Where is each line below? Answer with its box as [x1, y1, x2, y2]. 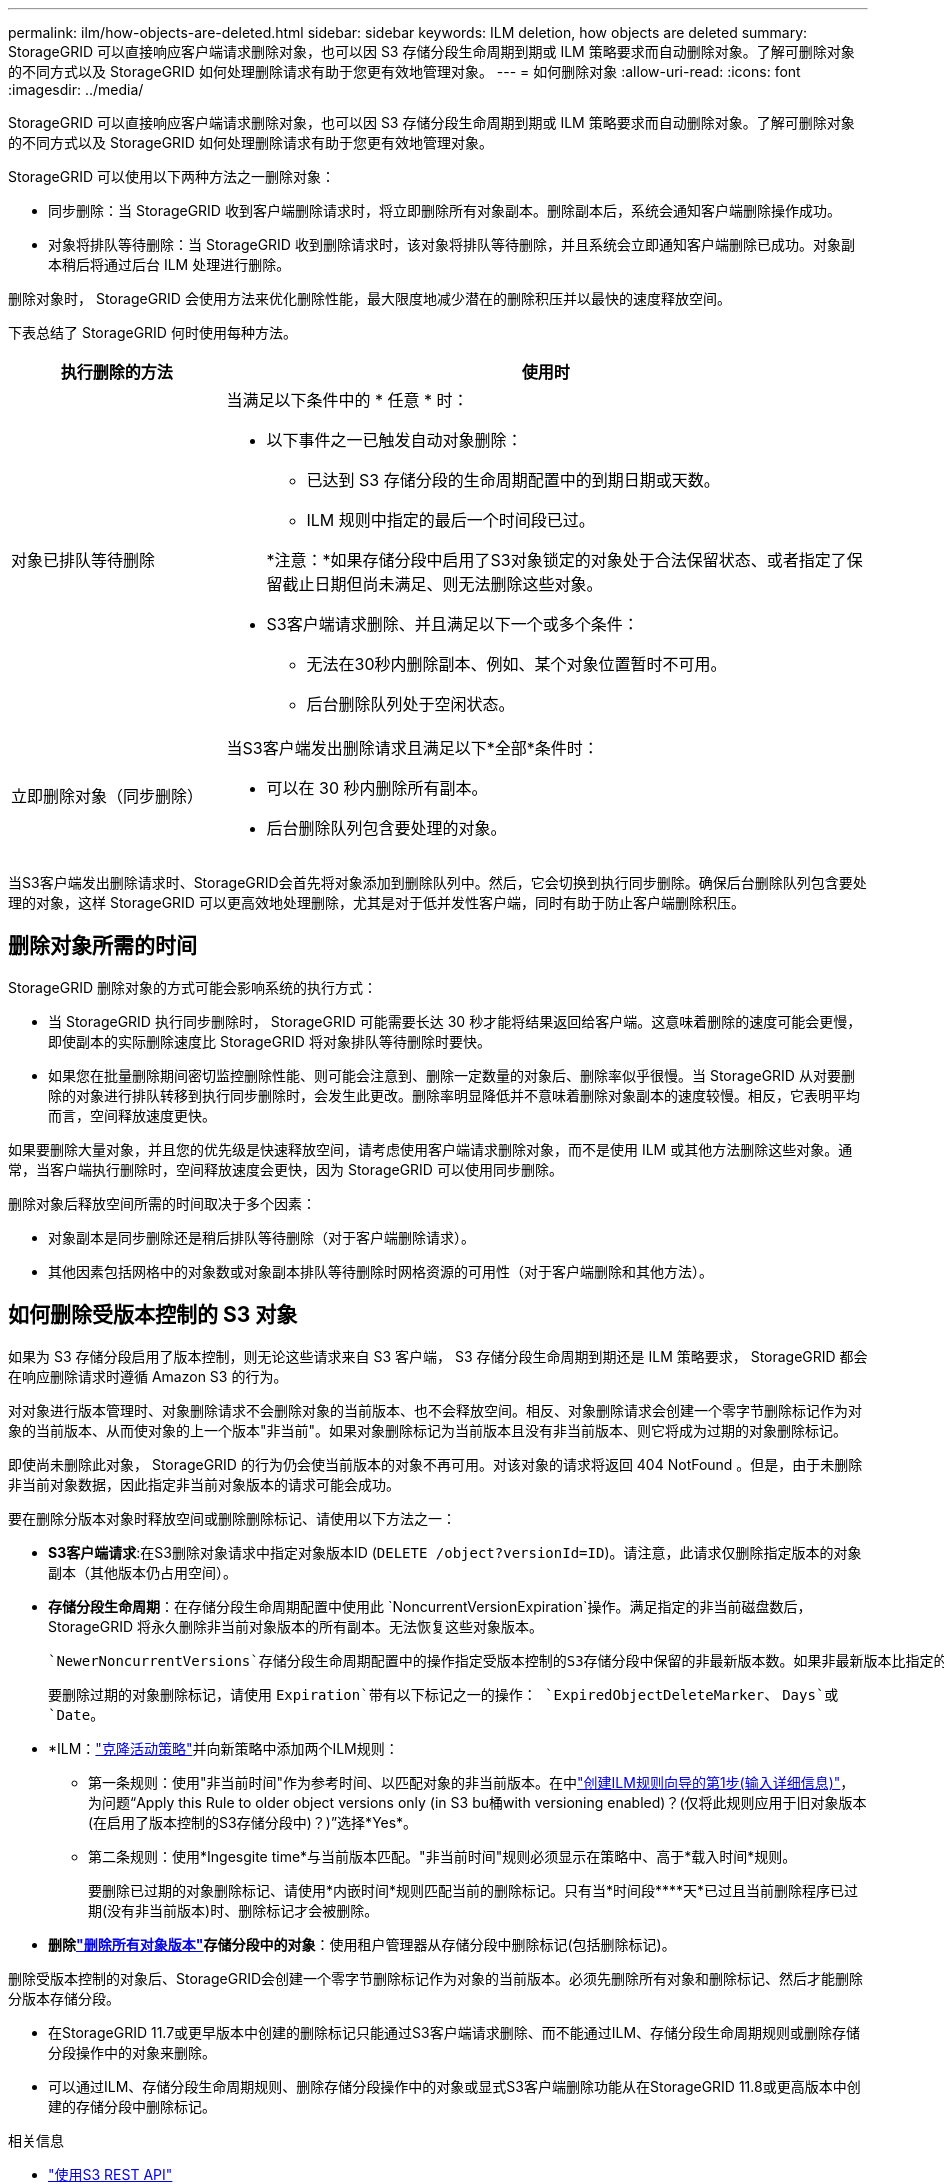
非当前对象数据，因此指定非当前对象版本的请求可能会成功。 [8, 1475, 400, 1493]
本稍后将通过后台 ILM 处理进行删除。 [48, 256, 291, 273]
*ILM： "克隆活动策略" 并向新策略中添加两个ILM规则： [48, 1739, 399, 1757]
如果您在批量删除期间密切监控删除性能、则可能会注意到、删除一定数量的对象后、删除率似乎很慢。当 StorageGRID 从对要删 [48, 1066, 855, 1084]
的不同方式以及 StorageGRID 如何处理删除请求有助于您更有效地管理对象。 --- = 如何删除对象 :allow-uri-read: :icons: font [8, 63, 801, 80]
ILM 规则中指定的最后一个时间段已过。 [306, 510, 595, 530]
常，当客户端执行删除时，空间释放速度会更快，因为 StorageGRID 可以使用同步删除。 [8, 1160, 563, 1178]
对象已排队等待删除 [11, 550, 156, 570]
